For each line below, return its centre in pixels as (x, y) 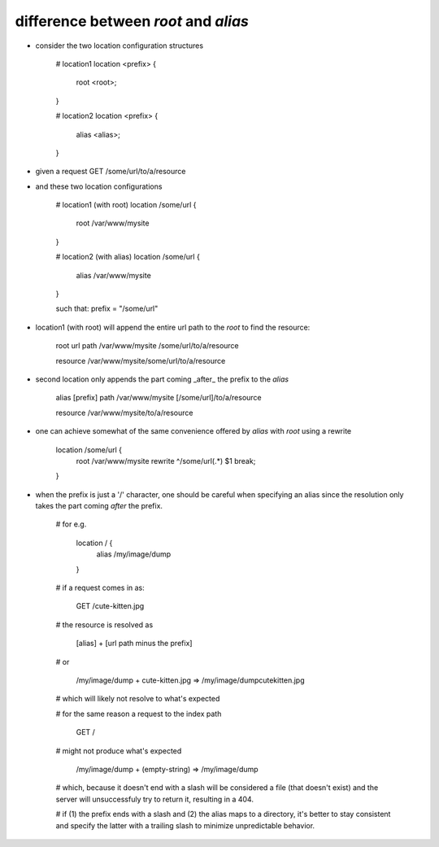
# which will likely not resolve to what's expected (138, 699)
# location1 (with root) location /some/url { (126, 205)
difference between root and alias (132, 21)
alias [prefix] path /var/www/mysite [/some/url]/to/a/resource (159, 398)
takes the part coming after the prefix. (99, 506)
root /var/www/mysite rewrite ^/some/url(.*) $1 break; (166, 461)
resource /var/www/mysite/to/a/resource (124, 413)
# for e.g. (71, 524)
